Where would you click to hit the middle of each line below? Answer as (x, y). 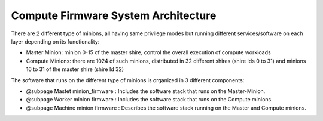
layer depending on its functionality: (55, 41)
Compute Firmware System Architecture (114, 15)
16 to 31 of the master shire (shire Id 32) (75, 69)
